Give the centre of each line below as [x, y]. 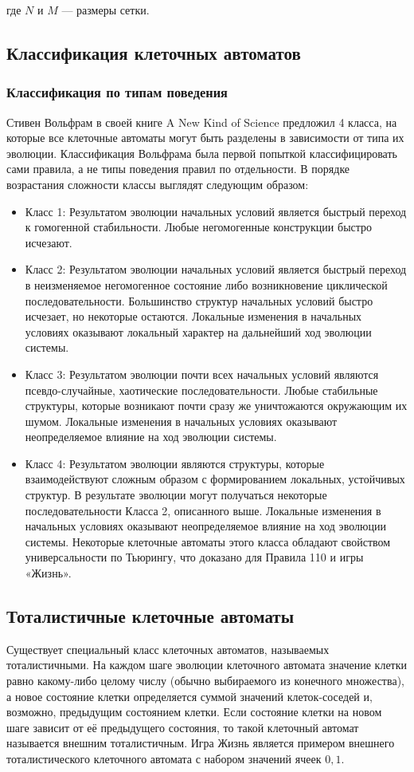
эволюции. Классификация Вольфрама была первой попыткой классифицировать [202, 153]
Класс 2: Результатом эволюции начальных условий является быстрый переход [216, 269]
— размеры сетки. [105, 10]
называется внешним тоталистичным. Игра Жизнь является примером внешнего [201, 743]
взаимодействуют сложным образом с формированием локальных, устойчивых [215, 479]
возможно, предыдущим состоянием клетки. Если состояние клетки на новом [194, 712]
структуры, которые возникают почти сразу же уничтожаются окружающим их [216, 406]
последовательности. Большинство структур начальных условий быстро [199, 300]
